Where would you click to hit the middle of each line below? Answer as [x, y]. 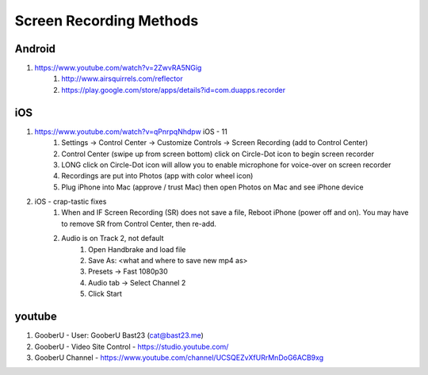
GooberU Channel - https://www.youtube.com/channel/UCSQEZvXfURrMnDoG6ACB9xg [179, 358]
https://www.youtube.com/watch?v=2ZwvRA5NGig [118, 68]
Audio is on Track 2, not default [113, 239]
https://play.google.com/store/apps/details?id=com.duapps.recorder [173, 90]
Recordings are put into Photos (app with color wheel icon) [157, 176]
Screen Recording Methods [107, 21]
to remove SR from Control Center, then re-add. [139, 224]
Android [35, 49]
